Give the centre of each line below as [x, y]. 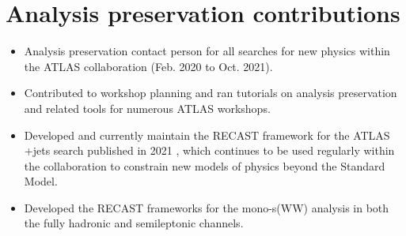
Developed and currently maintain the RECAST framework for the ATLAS [207, 135]
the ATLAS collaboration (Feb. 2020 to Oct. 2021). [148, 66]
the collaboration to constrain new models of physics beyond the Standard [205, 165]
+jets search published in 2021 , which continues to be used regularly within [209, 150]
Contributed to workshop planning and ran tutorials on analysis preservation [211, 93]
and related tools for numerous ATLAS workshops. [147, 108]
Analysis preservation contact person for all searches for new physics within [207, 51]
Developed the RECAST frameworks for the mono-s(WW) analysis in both [207, 207]
